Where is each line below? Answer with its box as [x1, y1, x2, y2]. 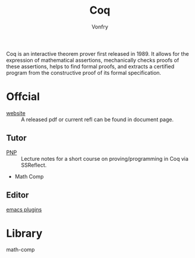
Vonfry [91, 23, 109, 30]
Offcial [6, 90, 40, 104]
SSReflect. [21, 161, 47, 168]
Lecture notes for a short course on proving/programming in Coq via [21, 155, 189, 162]
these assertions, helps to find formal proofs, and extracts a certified [6, 63, 175, 70]
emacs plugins [6, 206, 42, 213]
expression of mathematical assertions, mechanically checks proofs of [6, 56, 180, 63]
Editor [6, 190, 29, 200]
